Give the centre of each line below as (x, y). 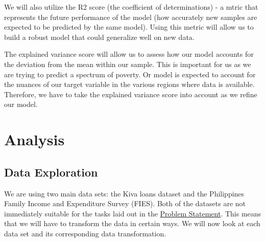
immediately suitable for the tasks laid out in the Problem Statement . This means (133, 213)
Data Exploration (51, 172)
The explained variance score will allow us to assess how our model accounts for (129, 54)
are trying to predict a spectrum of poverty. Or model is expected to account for (130, 74)
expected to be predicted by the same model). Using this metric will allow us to (129, 27)
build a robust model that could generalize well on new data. (99, 37)
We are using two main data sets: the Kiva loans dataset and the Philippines (124, 193)
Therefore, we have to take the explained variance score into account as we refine (131, 94)
